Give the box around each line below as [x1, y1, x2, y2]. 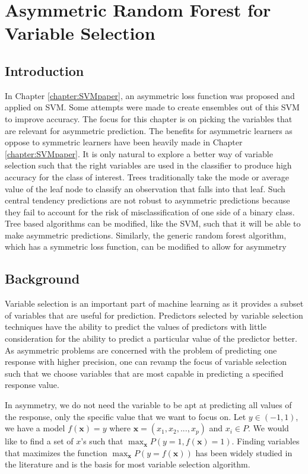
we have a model [5, 422, 65, 434]
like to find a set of [5, 435, 74, 447]
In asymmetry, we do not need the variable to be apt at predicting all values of [5, 399, 292, 411]
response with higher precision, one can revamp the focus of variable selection [5, 355, 287, 368]
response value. [5, 378, 59, 391]
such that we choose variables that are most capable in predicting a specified [5, 367, 284, 379]
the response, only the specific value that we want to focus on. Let [5, 410, 246, 422]
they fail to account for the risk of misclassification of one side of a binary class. [5, 205, 295, 218]
